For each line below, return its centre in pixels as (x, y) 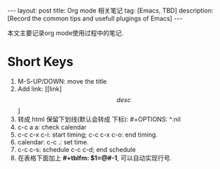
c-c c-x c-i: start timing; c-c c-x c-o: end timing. (87, 134)
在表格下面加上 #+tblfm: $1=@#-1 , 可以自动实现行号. (95, 158)
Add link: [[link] (39, 89)
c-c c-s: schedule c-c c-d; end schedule (77, 149)
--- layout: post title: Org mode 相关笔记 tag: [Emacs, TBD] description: (110, 11)
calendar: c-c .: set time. (53, 142)
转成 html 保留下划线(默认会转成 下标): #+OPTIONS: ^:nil (99, 119)
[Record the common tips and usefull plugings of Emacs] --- (95, 18)
